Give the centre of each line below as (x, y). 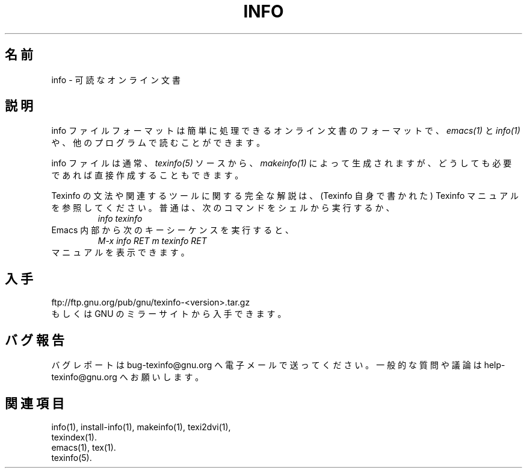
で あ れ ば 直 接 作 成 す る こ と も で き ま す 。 (147, 175)
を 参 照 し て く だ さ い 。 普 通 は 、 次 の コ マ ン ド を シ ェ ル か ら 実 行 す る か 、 (223, 208)
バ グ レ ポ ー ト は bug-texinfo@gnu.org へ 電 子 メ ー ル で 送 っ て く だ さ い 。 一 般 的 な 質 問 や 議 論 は (267, 365)
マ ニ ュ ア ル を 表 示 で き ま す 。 (120, 252)
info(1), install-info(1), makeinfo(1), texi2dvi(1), (141, 427)
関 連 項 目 (35, 403)
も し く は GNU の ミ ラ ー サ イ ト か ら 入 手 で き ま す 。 (169, 314)
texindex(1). (74, 437)
